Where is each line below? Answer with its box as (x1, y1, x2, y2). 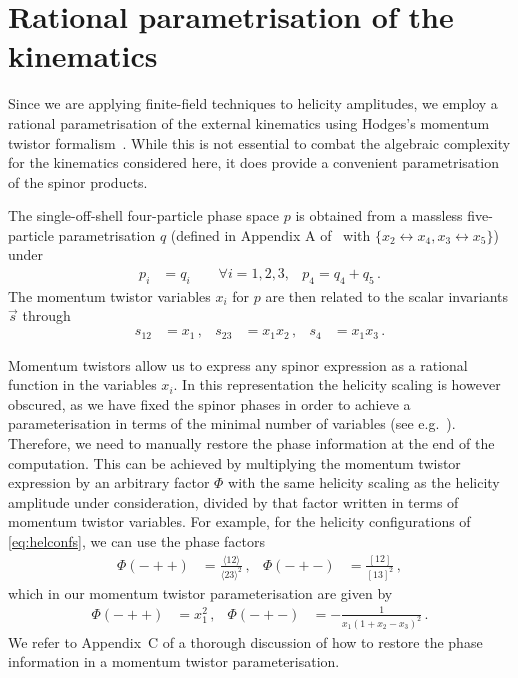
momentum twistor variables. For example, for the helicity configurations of (8, 511, 471, 532)
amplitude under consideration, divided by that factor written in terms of (8, 491, 459, 512)
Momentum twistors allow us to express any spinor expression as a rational (8, 354, 468, 375)
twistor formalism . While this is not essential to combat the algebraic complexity (8, 132, 511, 153)
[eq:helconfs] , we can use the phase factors (8, 530, 265, 551)
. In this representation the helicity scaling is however (173, 374, 501, 395)
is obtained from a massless (295, 205, 463, 226)
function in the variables (8, 374, 157, 395)
